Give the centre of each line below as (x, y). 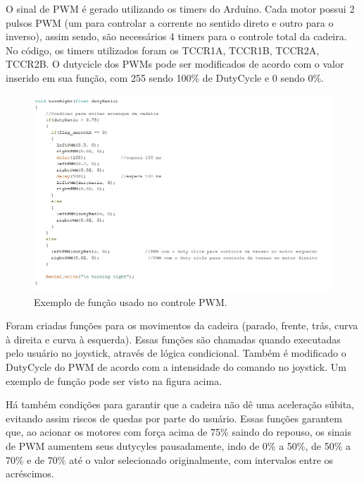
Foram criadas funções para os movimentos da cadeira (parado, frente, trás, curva (182, 325)
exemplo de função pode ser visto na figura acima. (114, 380)
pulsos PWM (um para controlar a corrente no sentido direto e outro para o (170, 22)
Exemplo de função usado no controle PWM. (131, 301)
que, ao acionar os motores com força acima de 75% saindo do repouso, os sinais (179, 432)
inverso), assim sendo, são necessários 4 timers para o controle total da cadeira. (176, 36)
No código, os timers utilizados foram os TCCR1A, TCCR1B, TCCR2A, (163, 50)
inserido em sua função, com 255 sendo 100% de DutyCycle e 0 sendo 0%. (165, 77)
